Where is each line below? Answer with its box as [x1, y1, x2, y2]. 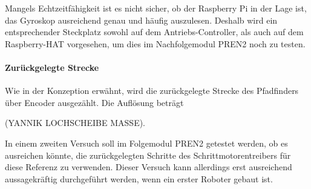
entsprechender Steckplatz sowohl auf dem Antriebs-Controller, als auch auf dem [5, 25, 304, 38]
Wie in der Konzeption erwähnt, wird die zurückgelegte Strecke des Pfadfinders [5, 84, 299, 97]
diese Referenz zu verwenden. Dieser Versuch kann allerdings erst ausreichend [5, 161, 292, 173]
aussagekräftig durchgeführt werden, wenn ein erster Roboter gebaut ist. [5, 172, 273, 185]
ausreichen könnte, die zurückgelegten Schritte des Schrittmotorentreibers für [5, 148, 291, 161]
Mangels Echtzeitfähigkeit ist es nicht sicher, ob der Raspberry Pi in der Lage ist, [5, 2, 307, 14]
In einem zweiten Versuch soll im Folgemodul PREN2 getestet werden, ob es [5, 136, 288, 149]
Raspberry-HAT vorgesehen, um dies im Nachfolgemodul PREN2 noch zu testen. [5, 37, 306, 50]
